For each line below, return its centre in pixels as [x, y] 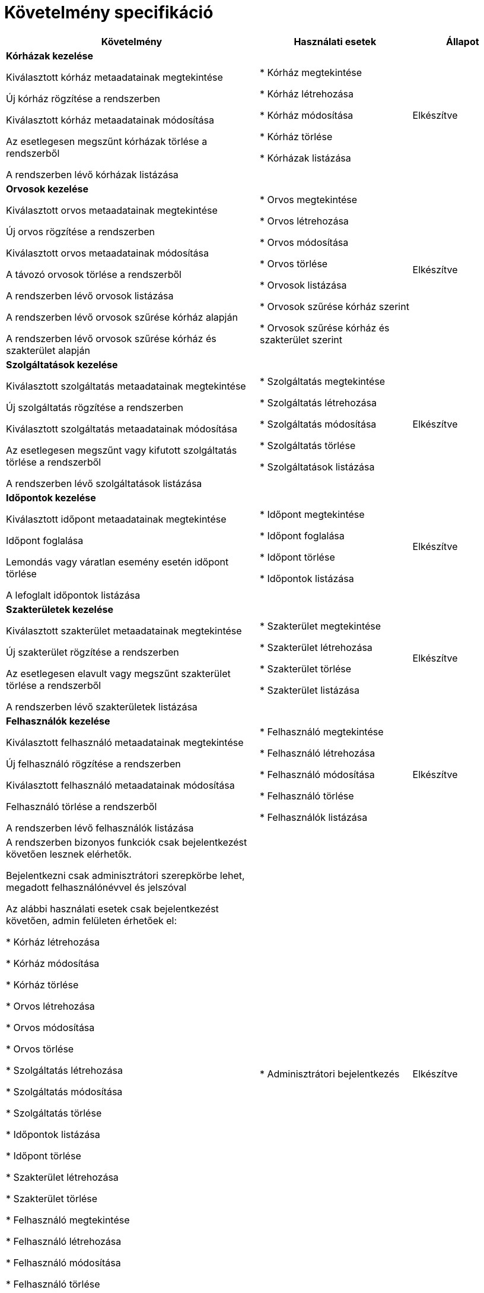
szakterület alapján [48, 350]
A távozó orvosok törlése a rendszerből [94, 274]
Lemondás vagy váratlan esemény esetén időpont [117, 562]
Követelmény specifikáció [109, 12]
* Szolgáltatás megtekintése [323, 381]
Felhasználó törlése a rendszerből [82, 806]
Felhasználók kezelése [58, 721]
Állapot [462, 41]
